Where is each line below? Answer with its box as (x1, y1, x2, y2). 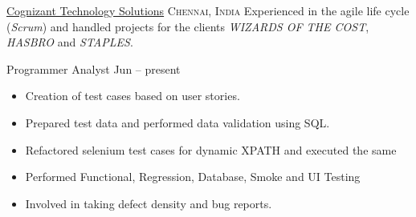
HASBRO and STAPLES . (6, 34, 133, 50)
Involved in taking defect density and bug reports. (25, 195, 272, 211)
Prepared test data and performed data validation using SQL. (25, 114, 330, 131)
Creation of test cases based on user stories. (25, 87, 240, 104)
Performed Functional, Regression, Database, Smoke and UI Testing (25, 168, 361, 185)
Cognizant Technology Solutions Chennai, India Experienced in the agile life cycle (6, 2, 410, 18)
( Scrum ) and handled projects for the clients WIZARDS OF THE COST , (6, 18, 369, 34)
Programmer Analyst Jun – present (6, 60, 181, 77)
